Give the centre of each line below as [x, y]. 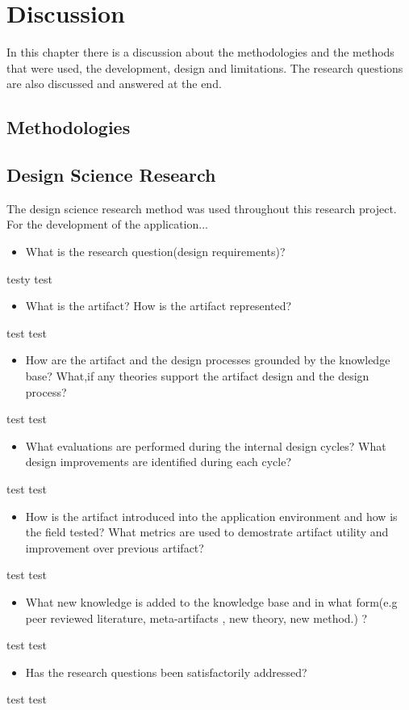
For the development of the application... [107, 224]
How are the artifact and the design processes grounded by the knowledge [208, 360]
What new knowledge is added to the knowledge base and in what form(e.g [211, 601]
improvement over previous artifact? [115, 547]
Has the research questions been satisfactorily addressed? [166, 672]
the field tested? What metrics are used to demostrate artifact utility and [207, 532]
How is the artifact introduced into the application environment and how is [211, 516]
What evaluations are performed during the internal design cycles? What [206, 445]
